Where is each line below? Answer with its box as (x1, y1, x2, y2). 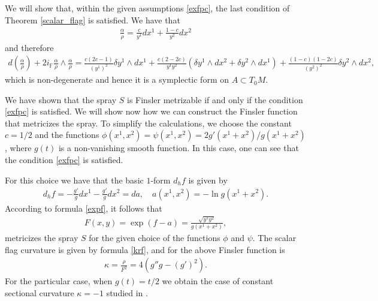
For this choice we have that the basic (5, 173, 144, 186)
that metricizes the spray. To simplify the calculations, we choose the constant (5, 116, 292, 129)
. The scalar (252, 231, 297, 244)
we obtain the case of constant (162, 275, 274, 287)
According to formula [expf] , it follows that (5, 201, 162, 214)
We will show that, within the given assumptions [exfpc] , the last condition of (5, 2, 290, 14)
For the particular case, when (5, 275, 113, 287)
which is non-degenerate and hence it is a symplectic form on (5, 73, 229, 86)
